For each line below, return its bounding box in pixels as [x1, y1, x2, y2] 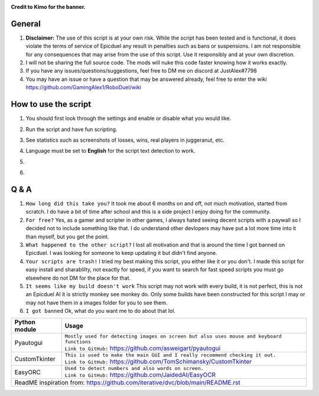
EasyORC [14, 368, 41, 376]
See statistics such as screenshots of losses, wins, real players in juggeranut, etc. [25, 136, 224, 143]
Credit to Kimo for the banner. [11, 4, 86, 10]
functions [64, 339, 92, 345]
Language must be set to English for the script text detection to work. [25, 148, 196, 155]
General [11, 18, 41, 29]
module [14, 325, 37, 333]
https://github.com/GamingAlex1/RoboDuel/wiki [25, 84, 142, 91]
